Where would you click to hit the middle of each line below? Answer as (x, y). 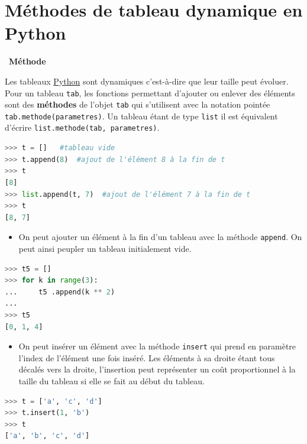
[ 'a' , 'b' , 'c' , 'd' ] (47, 436)
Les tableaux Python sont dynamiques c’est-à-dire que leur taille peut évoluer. (147, 81)
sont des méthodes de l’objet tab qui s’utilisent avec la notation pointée (138, 104)
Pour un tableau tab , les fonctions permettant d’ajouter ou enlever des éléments (150, 93)
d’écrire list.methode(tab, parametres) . (82, 127)
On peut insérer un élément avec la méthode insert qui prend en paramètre (157, 346)
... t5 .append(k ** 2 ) (60, 292)
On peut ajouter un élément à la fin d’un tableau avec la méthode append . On (160, 237)
